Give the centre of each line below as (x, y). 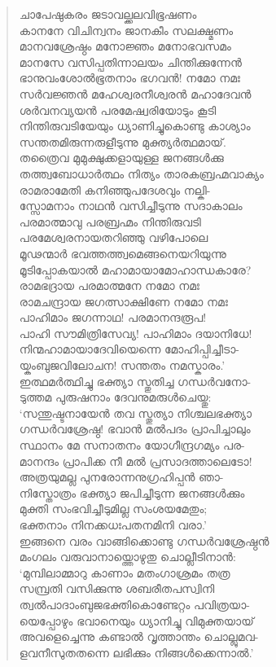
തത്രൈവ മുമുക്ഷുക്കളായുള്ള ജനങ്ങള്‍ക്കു (121, 158)
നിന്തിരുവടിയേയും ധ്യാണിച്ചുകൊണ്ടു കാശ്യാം (135, 126)
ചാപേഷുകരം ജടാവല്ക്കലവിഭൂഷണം (108, 14)
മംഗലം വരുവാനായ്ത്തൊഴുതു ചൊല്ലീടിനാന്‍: (127, 557)
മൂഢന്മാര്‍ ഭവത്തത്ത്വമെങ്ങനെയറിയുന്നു (123, 253)
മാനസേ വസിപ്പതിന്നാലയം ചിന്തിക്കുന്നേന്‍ (130, 61)
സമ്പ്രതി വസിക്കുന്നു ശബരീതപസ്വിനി (117, 588)
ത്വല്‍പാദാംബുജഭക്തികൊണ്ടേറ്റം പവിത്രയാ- (134, 604)
